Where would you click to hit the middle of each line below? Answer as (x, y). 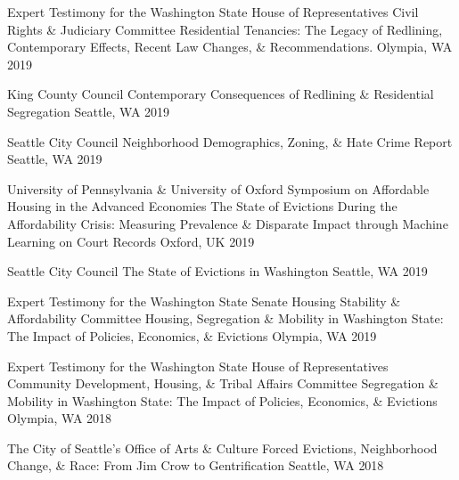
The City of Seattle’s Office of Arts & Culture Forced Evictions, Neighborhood (222, 447)
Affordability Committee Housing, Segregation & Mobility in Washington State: (225, 318)
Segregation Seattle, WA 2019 (89, 111)
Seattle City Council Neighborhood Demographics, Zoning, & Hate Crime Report (230, 141)
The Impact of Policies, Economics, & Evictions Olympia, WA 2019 (192, 335)
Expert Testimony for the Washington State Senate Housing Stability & (204, 301)
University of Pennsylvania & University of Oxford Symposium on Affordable (218, 188)
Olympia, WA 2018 (60, 418)
